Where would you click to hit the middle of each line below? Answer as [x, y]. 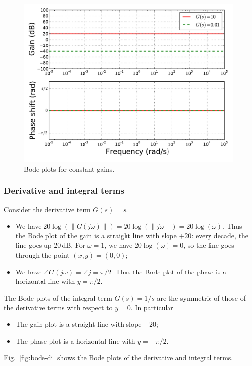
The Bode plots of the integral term [58, 297]
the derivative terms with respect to [58, 307]
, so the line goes [209, 245]
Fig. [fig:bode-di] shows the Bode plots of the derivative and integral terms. [119, 357]
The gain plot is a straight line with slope [79, 324]
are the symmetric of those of [201, 297]
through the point [42, 255]
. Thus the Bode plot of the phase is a [169, 271]
